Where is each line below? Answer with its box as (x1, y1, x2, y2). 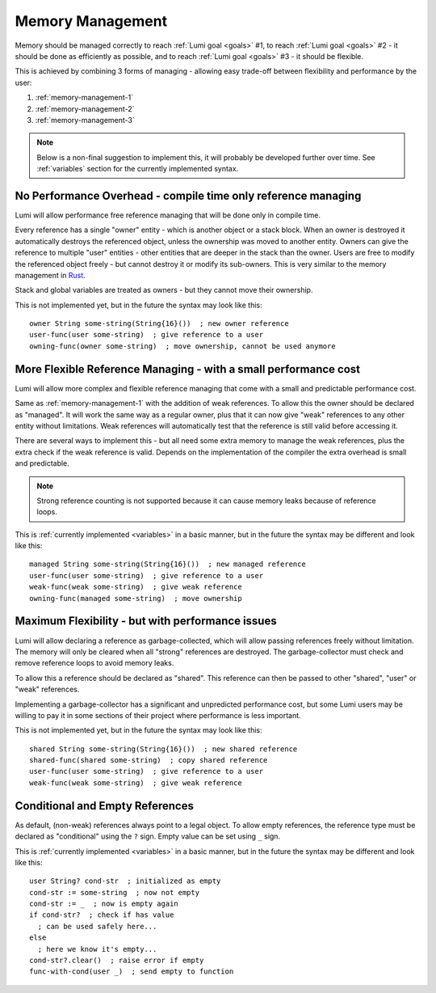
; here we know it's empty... (37, 944, 157, 953)
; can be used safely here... (37, 922, 157, 931)
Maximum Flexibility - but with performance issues (15, 615, 278, 628)
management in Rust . (15, 270, 86, 280)
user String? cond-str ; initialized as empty (29, 877, 221, 885)
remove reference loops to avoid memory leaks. (15, 658, 174, 668)
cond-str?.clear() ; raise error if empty (29, 956, 204, 966)
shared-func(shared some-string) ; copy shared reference (29, 756, 268, 765)
